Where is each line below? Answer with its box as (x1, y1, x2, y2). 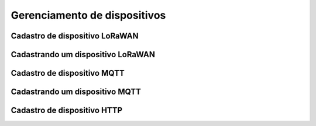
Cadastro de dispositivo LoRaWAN (11, 31, 139, 41)
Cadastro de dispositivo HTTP (11, 106, 123, 116)
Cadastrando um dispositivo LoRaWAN (11, 50, 155, 60)
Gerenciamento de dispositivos (11, 9, 166, 22)
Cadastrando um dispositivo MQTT (11, 87, 142, 97)
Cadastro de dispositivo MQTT (11, 68, 125, 78)
